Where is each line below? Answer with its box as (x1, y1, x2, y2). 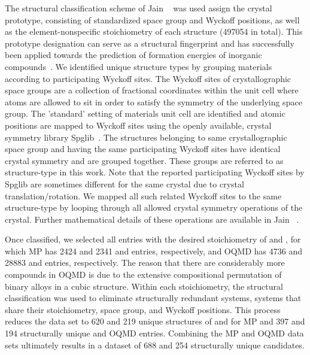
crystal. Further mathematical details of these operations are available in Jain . (5, 213, 299, 225)
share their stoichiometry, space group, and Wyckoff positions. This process (5, 303, 281, 315)
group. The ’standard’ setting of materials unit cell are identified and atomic (5, 107, 285, 120)
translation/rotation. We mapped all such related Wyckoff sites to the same (5, 189, 282, 202)
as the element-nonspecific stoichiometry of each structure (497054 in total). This (5, 25, 303, 38)
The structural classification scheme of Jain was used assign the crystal (5, 2, 272, 14)
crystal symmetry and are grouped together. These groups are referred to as (5, 154, 284, 166)
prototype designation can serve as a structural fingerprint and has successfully (5, 37, 294, 49)
